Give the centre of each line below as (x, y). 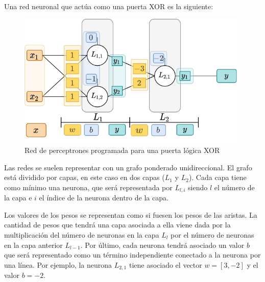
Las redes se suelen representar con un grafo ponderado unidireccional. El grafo (128, 167)
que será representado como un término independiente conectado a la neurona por (132, 255)
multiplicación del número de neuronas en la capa (82, 234)
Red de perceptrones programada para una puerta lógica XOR (122, 150)
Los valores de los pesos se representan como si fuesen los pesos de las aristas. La (131, 214)
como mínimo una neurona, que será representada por (88, 187)
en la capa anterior (33, 245)
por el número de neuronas (212, 234)
